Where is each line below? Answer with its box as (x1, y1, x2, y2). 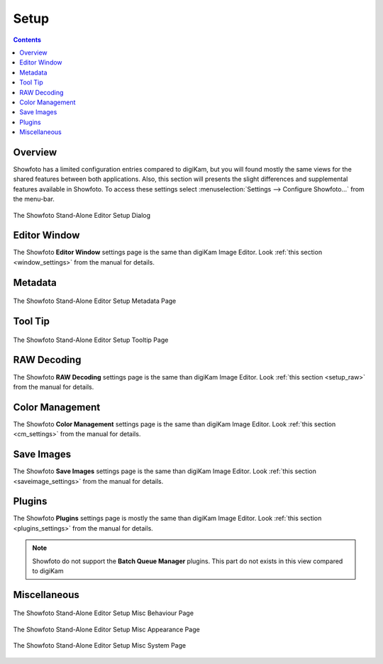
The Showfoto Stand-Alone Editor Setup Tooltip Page (13, 336, 169, 344)
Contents (13, 35, 42, 44)
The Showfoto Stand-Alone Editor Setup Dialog (13, 211, 150, 219)
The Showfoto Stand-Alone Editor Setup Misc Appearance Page (13, 625, 200, 633)
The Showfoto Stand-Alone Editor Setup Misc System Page (13, 641, 187, 650)
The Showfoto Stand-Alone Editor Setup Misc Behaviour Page (13, 609, 194, 617)
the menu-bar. (13, 195, 55, 204)
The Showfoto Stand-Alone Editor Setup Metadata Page (13, 297, 177, 305)
